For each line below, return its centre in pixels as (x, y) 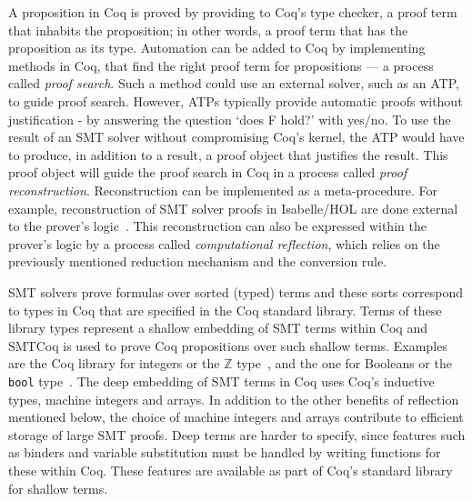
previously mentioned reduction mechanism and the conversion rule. (198, 261)
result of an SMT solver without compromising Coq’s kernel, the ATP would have (236, 137)
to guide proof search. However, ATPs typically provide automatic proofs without (236, 100)
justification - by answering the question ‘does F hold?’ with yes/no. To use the (230, 119)
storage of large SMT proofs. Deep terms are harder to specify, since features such (237, 434)
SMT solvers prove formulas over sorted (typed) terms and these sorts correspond (236, 291)
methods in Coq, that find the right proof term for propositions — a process (221, 65)
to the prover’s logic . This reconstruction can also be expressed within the (217, 226)
